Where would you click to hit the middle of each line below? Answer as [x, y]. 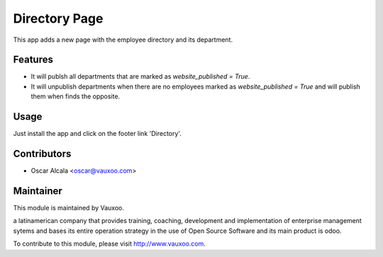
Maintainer [38, 191]
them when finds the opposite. [76, 96]
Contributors [42, 153]
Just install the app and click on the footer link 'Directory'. [98, 134]
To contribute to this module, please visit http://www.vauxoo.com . [109, 244]
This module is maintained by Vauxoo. [68, 207]
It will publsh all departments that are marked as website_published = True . [140, 76]
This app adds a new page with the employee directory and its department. [123, 40]
